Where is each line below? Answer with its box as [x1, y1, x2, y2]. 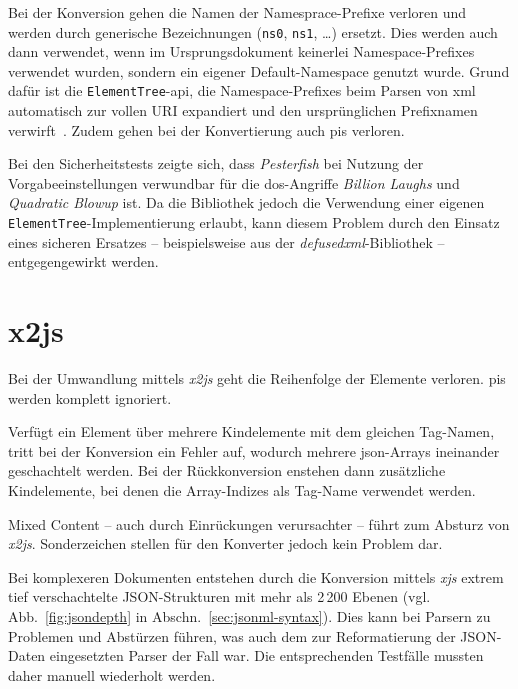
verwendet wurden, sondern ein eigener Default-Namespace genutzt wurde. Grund [8, 60, 510, 81]
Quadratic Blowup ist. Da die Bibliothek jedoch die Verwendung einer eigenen [8, 192, 485, 213]
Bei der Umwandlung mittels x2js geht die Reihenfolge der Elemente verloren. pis [8, 368, 506, 389]
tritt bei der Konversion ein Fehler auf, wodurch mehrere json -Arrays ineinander [8, 440, 500, 461]
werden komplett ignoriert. [8, 387, 172, 408]
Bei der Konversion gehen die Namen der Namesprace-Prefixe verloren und [8, 2, 467, 22]
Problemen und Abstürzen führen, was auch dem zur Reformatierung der [8, 625, 456, 646]
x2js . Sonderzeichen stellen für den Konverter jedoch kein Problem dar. [8, 533, 443, 554]
